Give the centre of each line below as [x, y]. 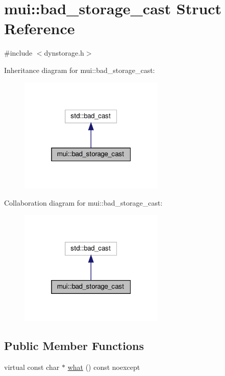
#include [18, 53]
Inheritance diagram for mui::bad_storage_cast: [80, 70]
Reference [40, 28]
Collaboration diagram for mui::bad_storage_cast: [83, 202]
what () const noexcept [104, 367]
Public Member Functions [74, 345]
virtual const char [32, 367]
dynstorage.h [64, 53]
